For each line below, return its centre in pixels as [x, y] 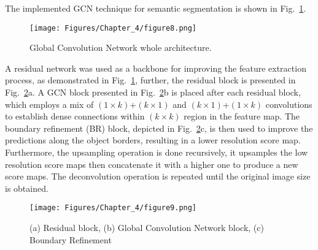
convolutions [289, 104]
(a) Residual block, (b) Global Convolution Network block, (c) [147, 228]
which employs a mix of [49, 104]
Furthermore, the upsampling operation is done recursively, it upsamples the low [157, 152]
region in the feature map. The [242, 116]
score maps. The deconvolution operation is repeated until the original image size [158, 176]
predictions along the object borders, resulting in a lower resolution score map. [153, 140]
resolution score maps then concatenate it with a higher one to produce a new [152, 164]
